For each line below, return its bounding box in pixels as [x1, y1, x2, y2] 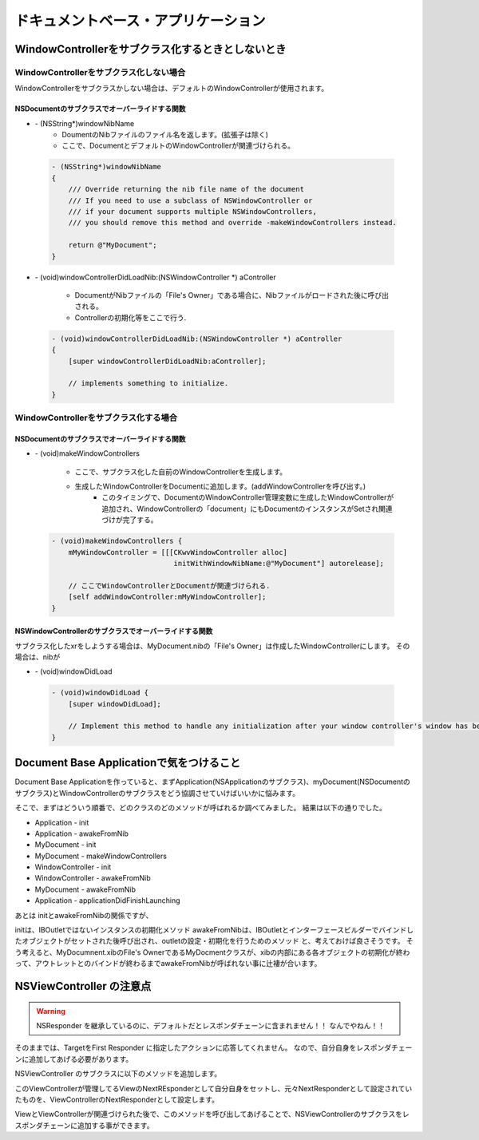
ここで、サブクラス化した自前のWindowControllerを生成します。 [74, 467, 287, 477]
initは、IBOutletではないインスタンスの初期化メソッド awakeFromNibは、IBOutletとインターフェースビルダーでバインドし [14, 925, 414, 935]
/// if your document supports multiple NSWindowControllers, [68, 208, 317, 216]
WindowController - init [34, 862, 112, 872]
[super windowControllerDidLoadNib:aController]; [68, 356, 267, 366]
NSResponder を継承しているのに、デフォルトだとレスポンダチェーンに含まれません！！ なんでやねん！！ [36, 1020, 386, 1030]
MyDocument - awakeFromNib [34, 885, 136, 894]
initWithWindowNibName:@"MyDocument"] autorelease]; [173, 559, 385, 568]
